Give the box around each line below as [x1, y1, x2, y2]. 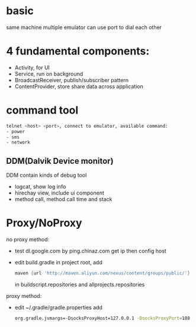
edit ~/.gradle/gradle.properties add [14, 303, 102, 311]
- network [6, 140, 31, 145]
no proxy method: [6, 236, 50, 243]
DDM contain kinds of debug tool [6, 171, 87, 179]
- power [6, 128, 25, 134]
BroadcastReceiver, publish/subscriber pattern [14, 76, 129, 83]
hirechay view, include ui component [14, 189, 105, 196]
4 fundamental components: [6, 44, 150, 58]
